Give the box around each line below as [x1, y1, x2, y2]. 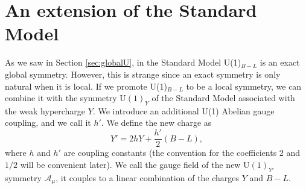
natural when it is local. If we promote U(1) [5, 79, 167, 92]
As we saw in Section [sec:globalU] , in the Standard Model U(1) [5, 56, 241, 69]
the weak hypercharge [5, 104, 86, 117]
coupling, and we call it [5, 116, 91, 129]
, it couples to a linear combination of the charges [56, 171, 240, 184]
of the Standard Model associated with [151, 91, 295, 104]
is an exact [260, 56, 300, 69]
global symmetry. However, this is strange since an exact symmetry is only [5, 67, 281, 80]
